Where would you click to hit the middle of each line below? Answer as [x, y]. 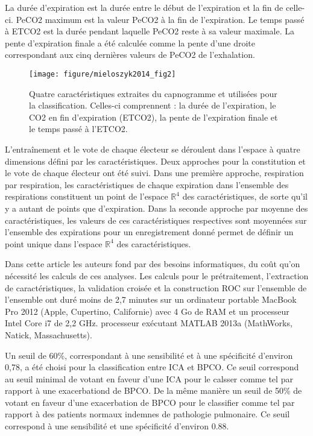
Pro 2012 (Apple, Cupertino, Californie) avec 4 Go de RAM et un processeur [147, 311]
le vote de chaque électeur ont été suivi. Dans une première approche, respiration [154, 173]
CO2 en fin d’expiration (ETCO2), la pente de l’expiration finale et [153, 117]
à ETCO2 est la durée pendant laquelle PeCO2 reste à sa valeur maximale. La [150, 31]
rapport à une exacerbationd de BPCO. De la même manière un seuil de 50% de [153, 390]
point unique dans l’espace [54, 243]
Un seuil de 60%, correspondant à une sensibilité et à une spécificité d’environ [149, 355]
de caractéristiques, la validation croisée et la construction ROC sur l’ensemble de [156, 287]
